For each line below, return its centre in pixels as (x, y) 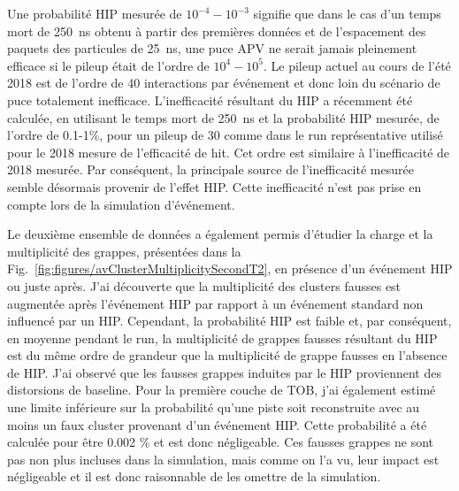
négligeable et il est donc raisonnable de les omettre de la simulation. (194, 476)
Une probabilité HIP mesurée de (95, 13)
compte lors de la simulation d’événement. (121, 204)
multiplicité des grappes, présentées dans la (124, 251)
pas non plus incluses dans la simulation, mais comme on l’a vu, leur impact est (223, 459)
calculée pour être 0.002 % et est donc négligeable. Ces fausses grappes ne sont (221, 442)
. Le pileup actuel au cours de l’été (357, 65)
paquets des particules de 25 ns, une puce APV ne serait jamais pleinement (212, 48)
